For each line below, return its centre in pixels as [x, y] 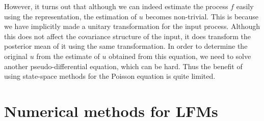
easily [245, 6]
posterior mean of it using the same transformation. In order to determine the [126, 46]
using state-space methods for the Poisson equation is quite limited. [110, 76]
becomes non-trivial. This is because [202, 16]
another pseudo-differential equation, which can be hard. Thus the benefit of [123, 66]
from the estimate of [68, 56]
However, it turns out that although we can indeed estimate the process [116, 6]
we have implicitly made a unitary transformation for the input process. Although [132, 26]
